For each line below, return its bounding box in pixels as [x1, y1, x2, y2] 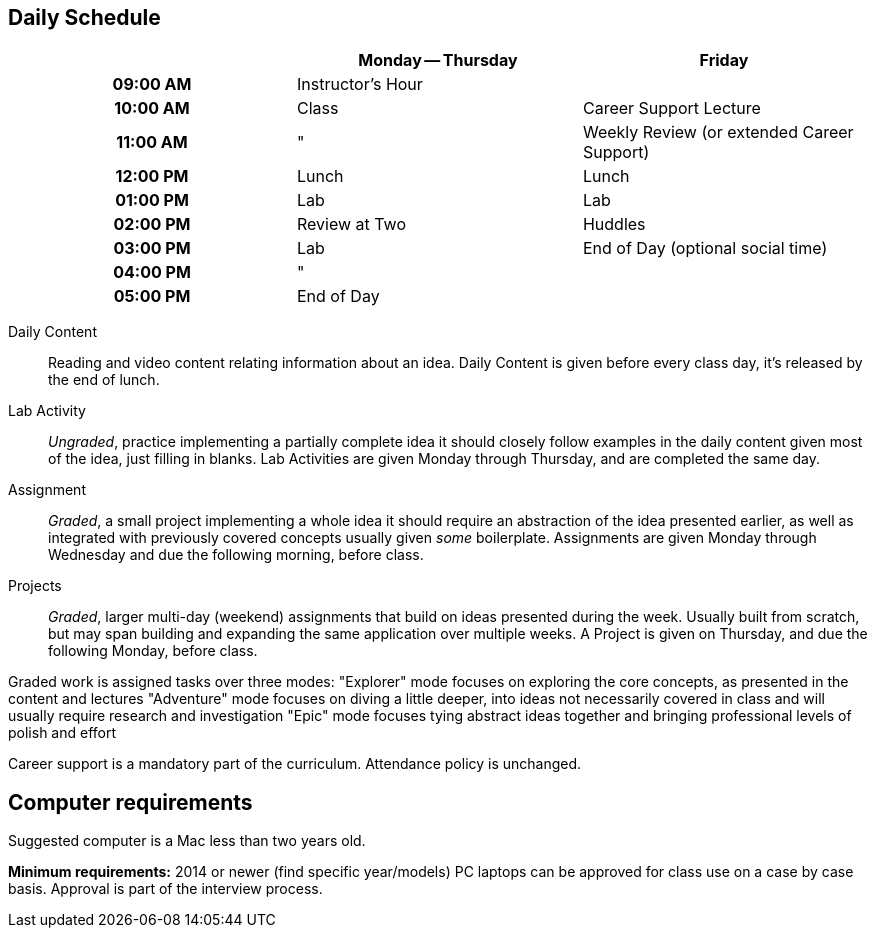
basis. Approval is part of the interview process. [8, 880, 323, 898]
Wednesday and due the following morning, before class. [48, 546, 424, 564]
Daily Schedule [8, 5, 161, 30]
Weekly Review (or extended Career [582, 122, 854, 143]
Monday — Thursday [358, 50, 518, 71]
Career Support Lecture [582, 98, 761, 119]
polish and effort [8, 724, 117, 742]
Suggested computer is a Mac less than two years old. [8, 832, 366, 850]
